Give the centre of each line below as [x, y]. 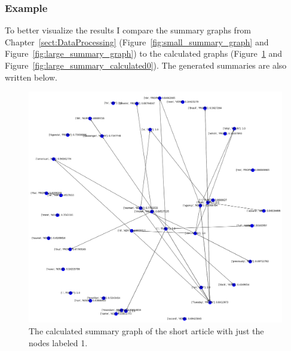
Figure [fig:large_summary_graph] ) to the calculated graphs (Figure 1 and [144, 53]
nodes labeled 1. [58, 342]
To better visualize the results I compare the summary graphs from [128, 30]
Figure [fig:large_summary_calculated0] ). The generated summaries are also [146, 65]
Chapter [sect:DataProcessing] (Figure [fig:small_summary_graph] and [137, 41]
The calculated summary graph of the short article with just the [146, 330]
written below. [31, 77]
